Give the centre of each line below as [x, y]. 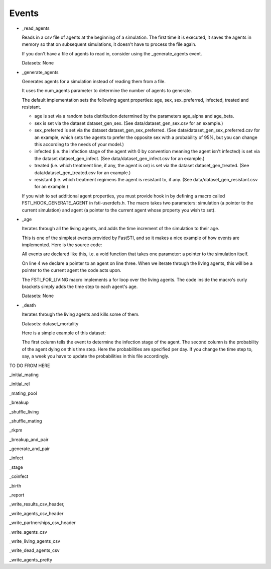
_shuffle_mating [26, 421]
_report [17, 495]
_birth [15, 485]
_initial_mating [24, 375]
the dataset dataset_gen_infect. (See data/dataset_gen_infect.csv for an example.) [119, 158]
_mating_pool [23, 393]
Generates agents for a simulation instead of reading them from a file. [94, 81]
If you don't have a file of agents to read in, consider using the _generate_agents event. [112, 53]
